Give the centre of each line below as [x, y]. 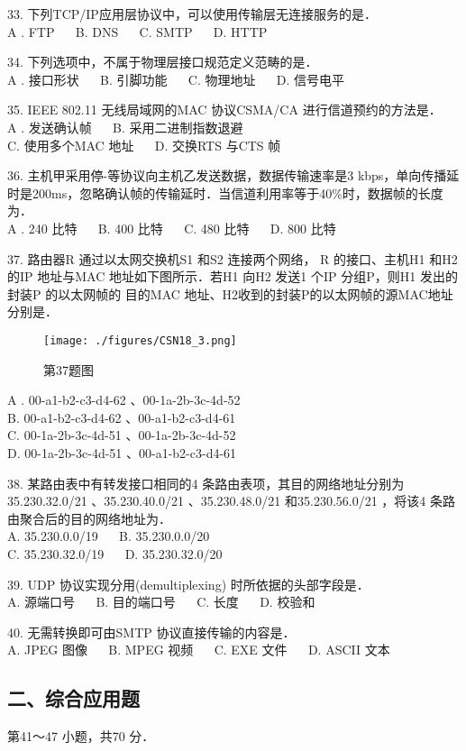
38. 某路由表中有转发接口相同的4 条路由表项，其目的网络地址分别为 [206, 483]
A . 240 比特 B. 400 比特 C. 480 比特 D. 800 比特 [172, 228]
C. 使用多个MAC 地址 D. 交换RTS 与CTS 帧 [144, 145]
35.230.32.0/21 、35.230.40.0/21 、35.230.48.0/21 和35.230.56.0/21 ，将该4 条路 [232, 501]
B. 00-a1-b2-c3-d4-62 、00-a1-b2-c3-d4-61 [122, 417]
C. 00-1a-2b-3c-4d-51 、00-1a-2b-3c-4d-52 [122, 435]
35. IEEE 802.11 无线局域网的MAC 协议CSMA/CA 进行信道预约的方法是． [224, 110]
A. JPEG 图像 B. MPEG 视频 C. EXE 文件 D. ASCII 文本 [199, 650]
